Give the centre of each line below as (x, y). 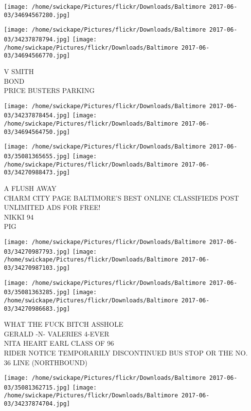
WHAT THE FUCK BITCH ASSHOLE (64, 324)
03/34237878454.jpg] (37, 116)
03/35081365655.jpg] (37, 156)
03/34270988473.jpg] (37, 173)
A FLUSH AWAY (30, 188)
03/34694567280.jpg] (37, 15)
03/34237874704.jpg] (37, 404)
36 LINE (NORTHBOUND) (46, 362)
